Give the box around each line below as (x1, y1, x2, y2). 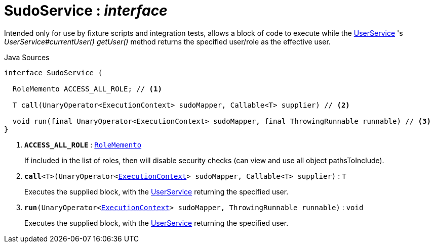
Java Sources (4, 53, 50, 62)
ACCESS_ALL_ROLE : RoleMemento (24, 140, 142, 149)
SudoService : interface (4, 2, 168, 19)
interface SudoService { (4, 68, 102, 77)
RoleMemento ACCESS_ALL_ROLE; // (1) (12, 84, 162, 93)
